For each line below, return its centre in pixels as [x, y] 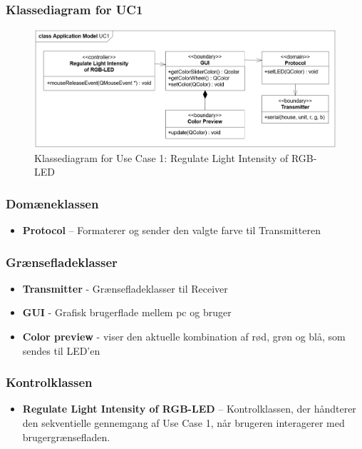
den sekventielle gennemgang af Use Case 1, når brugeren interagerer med [183, 423]
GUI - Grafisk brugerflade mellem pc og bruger [127, 312]
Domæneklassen [52, 203]
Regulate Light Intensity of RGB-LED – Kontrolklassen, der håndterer [189, 409]
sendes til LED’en [61, 350]
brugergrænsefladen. [66, 437]
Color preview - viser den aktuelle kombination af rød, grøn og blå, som [184, 336]
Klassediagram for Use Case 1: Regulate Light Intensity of [161, 157]
